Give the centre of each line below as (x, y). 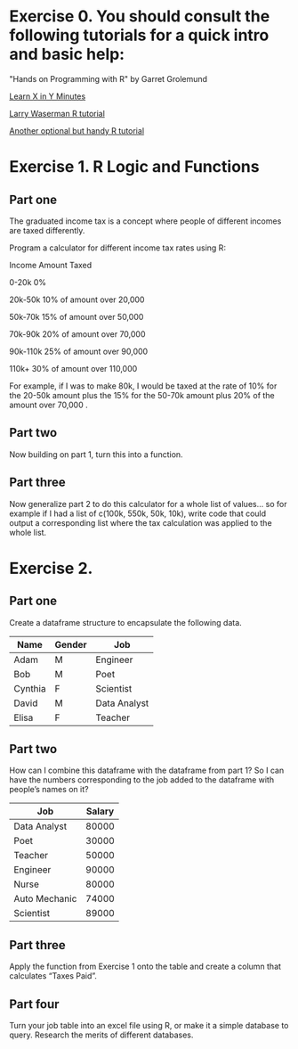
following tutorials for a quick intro (139, 35)
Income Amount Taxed (51, 265)
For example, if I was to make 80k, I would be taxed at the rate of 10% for (143, 386)
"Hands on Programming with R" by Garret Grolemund (108, 78)
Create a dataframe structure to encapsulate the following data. (125, 622)
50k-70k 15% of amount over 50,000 (77, 316)
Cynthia (30, 688)
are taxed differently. (47, 230)
